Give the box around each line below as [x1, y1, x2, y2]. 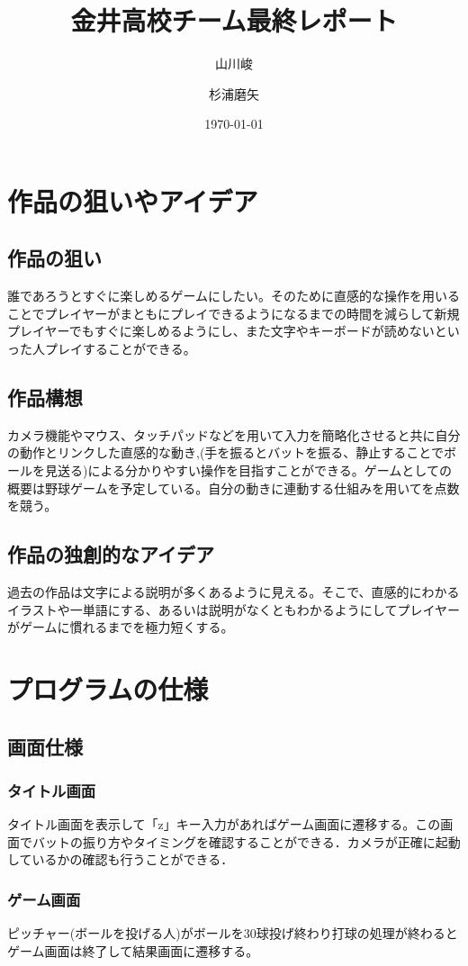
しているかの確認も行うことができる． [7, 850, 234, 869]
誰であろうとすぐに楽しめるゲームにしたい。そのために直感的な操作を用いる [7, 286, 461, 305]
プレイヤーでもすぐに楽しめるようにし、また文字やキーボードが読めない [7, 321, 435, 340]
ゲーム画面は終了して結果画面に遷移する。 [7, 941, 259, 960]
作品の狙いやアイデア [7, 182, 258, 219]
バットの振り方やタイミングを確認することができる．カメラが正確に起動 [31, 832, 461, 851]
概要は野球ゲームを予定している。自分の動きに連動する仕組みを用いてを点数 [7, 478, 460, 497]
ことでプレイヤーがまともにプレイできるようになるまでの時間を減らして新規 [7, 303, 460, 322]
